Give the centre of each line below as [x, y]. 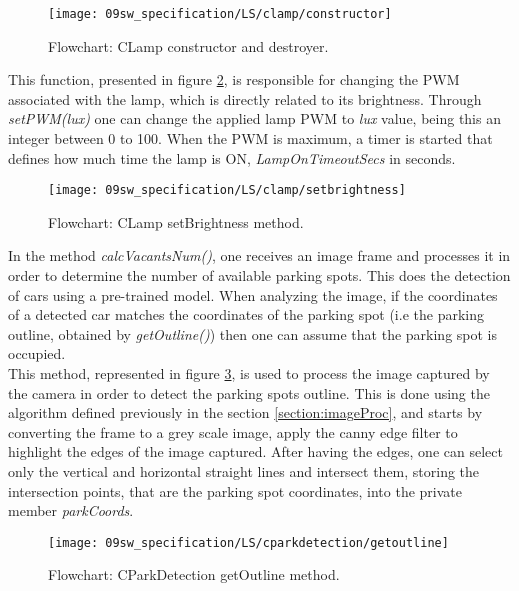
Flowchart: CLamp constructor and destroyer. [188, 45]
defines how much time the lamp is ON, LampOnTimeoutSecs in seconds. [232, 157]
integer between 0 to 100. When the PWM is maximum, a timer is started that [250, 138]
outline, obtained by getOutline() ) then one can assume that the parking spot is [253, 333]
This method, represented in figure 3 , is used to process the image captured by [249, 373]
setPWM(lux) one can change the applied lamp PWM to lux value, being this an [254, 118]
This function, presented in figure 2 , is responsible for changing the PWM [234, 79]
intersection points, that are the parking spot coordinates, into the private [235, 490]
